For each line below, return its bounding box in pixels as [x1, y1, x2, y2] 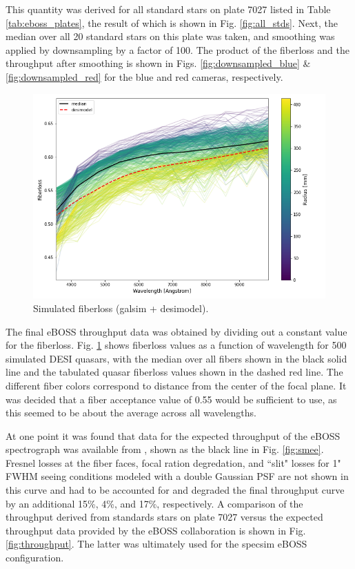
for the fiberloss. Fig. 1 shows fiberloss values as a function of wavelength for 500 [6, 338, 347, 352]
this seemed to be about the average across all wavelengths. [6, 405, 257, 420]
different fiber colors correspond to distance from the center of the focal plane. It [6, 378, 347, 392]
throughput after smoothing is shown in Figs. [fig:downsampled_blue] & [6, 56, 311, 70]
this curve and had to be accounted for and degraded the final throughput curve [6, 483, 345, 497]
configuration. [6, 550, 64, 565]
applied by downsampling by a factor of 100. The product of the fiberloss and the [6, 42, 349, 57]
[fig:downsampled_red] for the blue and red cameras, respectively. [6, 69, 283, 84]
